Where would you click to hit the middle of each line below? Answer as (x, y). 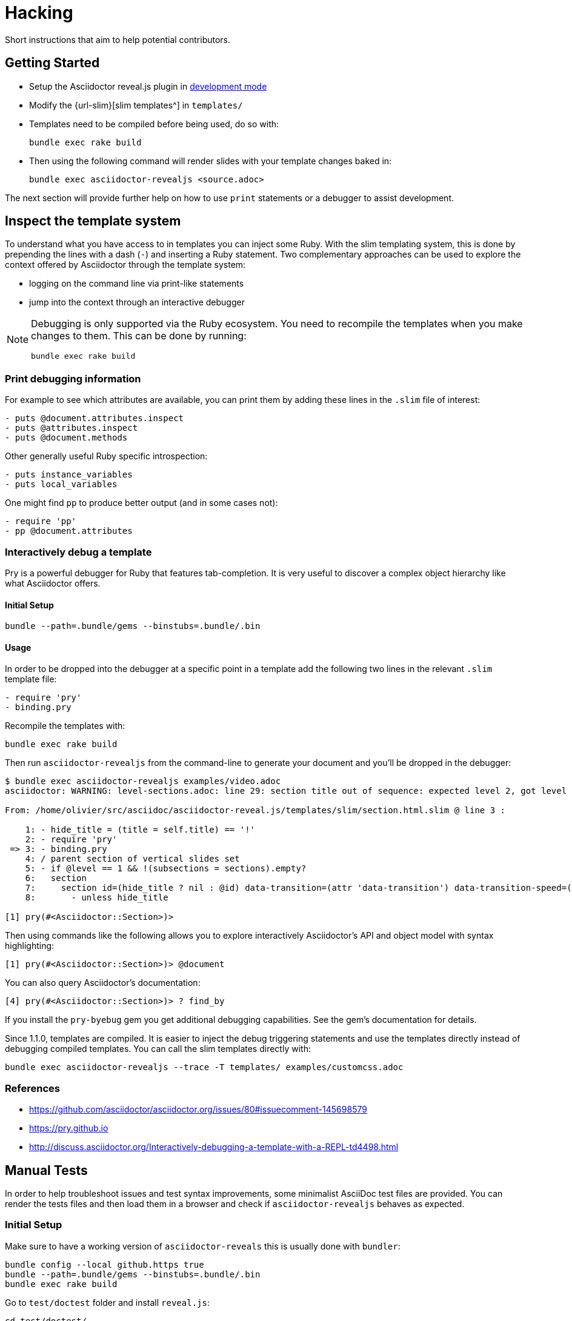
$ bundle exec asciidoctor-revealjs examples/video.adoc (143, 781)
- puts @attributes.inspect (71, 428)
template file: (31, 679)
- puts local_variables (61, 484)
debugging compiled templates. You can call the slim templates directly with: (158, 1049)
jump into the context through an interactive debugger (137, 302)
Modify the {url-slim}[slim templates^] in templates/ (136, 105)
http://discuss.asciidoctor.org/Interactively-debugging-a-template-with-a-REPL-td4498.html (214, 1147)
